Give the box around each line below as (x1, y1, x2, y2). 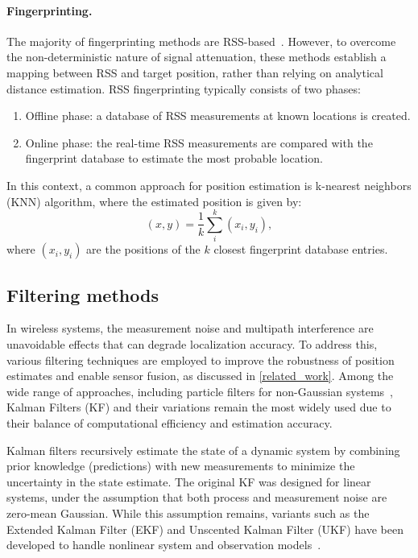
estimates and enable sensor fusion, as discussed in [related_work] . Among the (6, 367, 394, 384)
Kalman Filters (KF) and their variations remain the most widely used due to (6, 399, 391, 415)
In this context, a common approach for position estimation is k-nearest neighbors (6, 176, 412, 193)
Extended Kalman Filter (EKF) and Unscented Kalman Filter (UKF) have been (6, 520, 404, 537)
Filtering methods (6, 282, 159, 307)
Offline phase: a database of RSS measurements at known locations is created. (25, 107, 411, 124)
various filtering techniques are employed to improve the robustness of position (6, 351, 395, 368)
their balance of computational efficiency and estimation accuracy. (6, 415, 333, 432)
